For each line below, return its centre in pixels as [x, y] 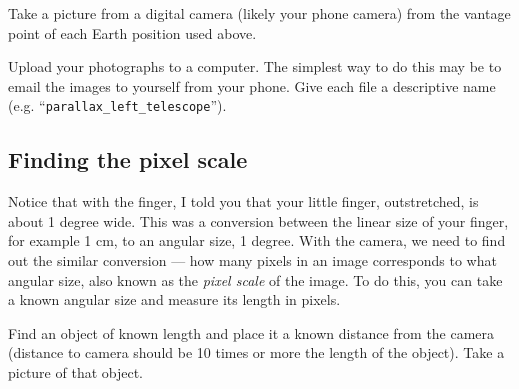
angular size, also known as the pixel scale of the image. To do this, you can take [255, 279]
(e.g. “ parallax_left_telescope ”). [117, 105]
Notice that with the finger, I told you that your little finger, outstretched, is [243, 201]
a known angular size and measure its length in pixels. [174, 299]
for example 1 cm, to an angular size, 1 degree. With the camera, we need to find [257, 240]
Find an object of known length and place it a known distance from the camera [251, 332]
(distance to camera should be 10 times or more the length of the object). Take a [256, 352]
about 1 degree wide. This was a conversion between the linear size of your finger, [258, 220]
